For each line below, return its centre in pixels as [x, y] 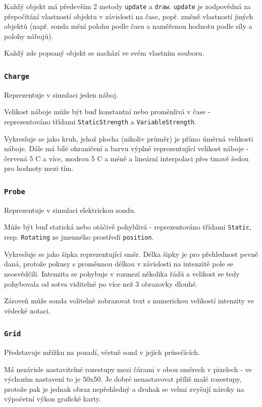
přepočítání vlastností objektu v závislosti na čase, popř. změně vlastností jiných [129, 16]
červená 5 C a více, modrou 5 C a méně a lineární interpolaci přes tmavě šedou [126, 158]
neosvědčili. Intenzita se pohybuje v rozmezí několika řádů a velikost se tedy [122, 273]
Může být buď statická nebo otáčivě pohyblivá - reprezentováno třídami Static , [128, 227]
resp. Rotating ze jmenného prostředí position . [79, 237]
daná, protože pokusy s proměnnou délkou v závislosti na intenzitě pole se [119, 264]
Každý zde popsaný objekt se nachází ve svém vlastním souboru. [104, 53]
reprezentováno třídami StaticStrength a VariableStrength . [100, 121]
